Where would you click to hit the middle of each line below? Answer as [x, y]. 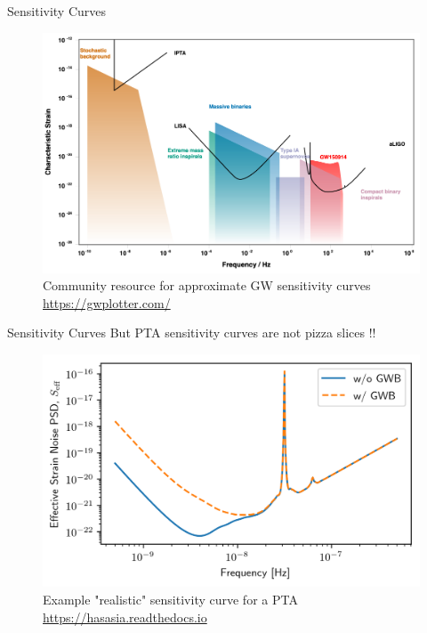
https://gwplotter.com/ [107, 302]
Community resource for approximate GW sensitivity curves [207, 285]
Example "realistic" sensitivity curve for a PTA [170, 599]
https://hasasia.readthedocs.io [125, 617]
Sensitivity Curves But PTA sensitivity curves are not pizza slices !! [192, 333]
